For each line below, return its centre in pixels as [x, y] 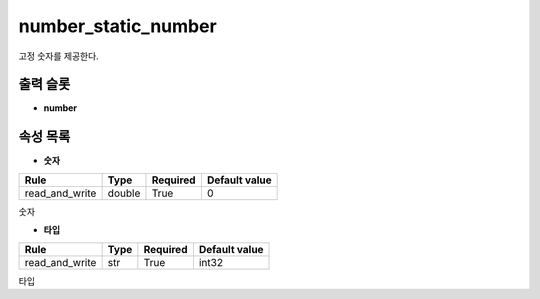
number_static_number [117, 26]
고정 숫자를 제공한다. [58, 56]
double [124, 193]
